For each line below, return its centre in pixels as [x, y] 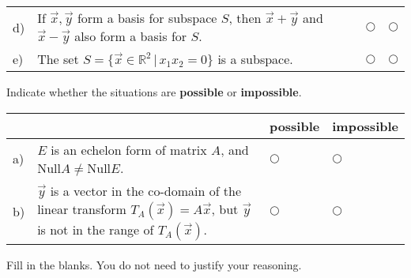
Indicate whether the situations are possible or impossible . [154, 92]
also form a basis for [131, 36]
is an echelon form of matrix [129, 149]
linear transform [82, 208]
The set [58, 59]
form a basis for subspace [147, 18]
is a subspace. [255, 59]
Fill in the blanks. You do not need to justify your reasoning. [154, 264]
